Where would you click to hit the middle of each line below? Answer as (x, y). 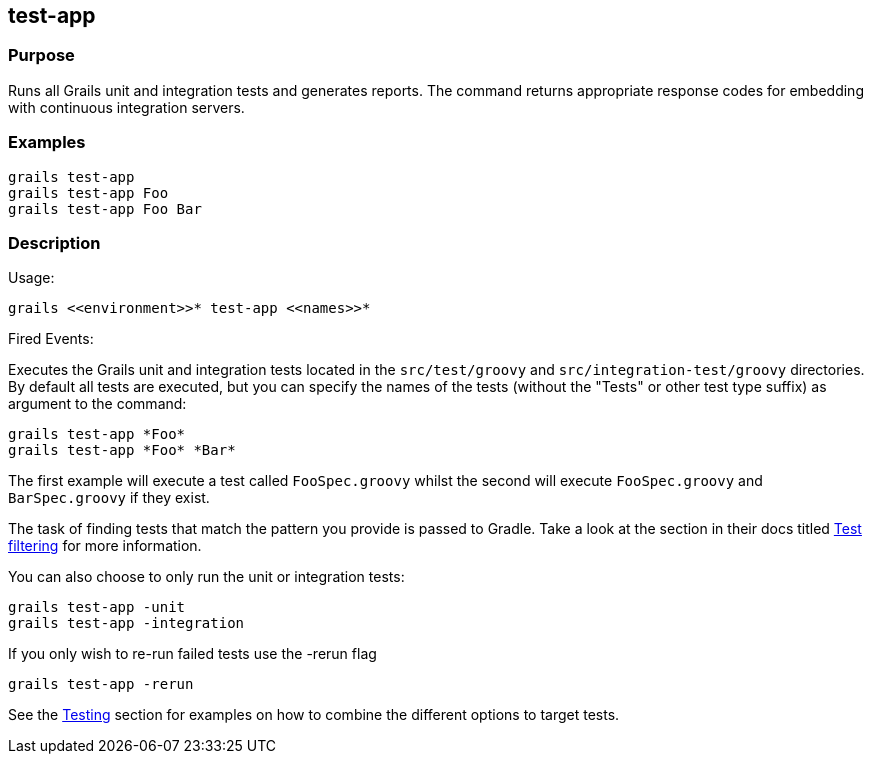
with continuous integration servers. (126, 107)
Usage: (31, 278)
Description (54, 242)
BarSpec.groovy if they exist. (109, 498)
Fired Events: (51, 339)
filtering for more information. (105, 546)
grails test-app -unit (97, 607)
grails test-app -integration (126, 623)
